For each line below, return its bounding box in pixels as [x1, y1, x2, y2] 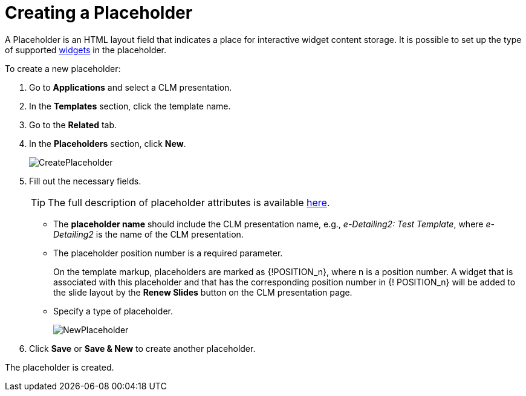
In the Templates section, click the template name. [29, 100, 231, 111]
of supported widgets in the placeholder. [5, 44, 167, 55]
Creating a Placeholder [5, 2, 193, 23]
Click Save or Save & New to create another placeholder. [29, 343, 256, 354]
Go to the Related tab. [29, 119, 117, 130]
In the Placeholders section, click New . [29, 138, 186, 149]
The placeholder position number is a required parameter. [53, 247, 283, 258]
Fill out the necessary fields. [29, 175, 141, 186]
